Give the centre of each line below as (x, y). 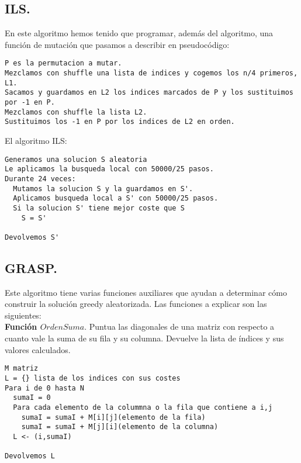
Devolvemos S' (32, 237)
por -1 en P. (30, 103)
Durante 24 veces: (40, 179)
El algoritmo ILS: (36, 140)
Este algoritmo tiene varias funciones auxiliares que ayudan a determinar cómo (146, 292)
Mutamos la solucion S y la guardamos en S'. (103, 189)
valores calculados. (38, 349)
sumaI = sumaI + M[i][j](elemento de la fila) (113, 417)
